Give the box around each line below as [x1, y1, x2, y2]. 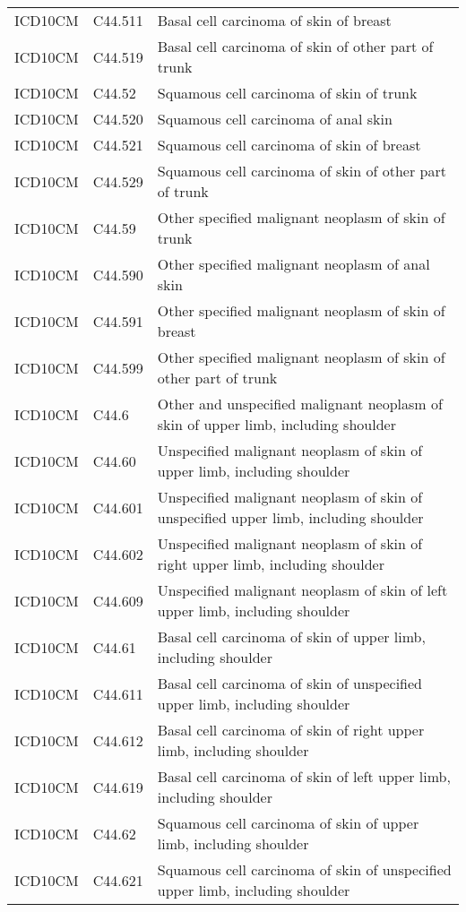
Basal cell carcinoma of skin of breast [157, 10, 392, 30]
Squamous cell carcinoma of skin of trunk [157, 82, 418, 103]
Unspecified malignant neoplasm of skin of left [157, 580, 448, 600]
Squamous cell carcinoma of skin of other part [157, 160, 446, 181]
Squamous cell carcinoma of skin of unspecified [157, 859, 452, 880]
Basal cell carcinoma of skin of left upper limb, [157, 766, 451, 787]
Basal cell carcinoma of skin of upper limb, [157, 626, 426, 647]
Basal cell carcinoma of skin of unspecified [157, 673, 422, 693]
